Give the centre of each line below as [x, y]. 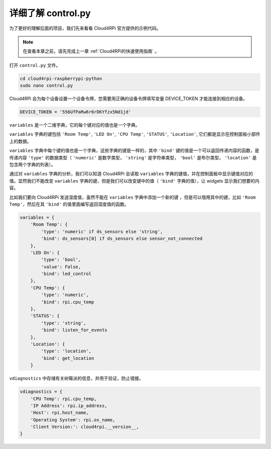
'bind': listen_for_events [74, 330]
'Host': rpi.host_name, [59, 413]
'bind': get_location [67, 358]
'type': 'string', [63, 323]
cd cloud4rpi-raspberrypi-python [61, 78]
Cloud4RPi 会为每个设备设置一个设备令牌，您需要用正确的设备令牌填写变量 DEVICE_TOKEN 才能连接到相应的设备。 [128, 99]
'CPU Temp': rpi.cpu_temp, [64, 399]
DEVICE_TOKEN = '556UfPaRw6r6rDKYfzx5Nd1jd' [76, 112]
